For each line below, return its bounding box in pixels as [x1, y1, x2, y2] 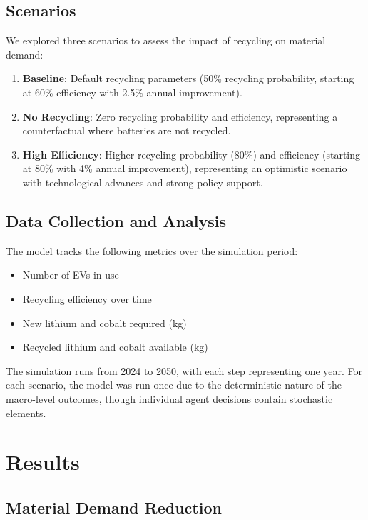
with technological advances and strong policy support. [22, 174, 263, 189]
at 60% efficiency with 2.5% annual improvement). [22, 84, 242, 99]
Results [6, 447, 80, 476]
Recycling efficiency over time [22, 291, 152, 306]
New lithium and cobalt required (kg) [22, 315, 187, 330]
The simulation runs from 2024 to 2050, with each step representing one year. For [6, 363, 363, 378]
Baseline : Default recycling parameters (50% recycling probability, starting [22, 71, 354, 86]
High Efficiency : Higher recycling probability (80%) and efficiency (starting [22, 146, 361, 161]
